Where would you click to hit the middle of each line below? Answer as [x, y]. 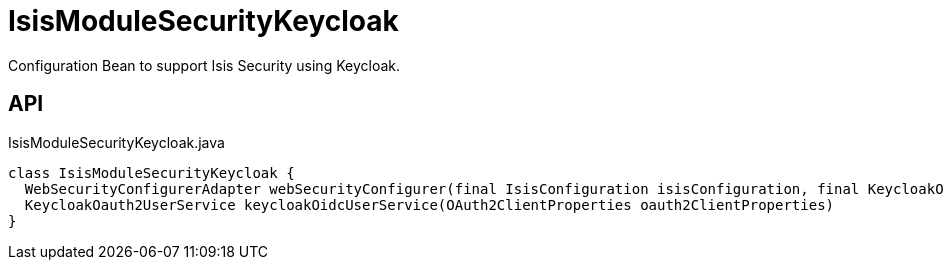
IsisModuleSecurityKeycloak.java [116, 142]
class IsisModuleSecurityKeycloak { [151, 172]
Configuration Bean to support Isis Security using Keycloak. [204, 65]
